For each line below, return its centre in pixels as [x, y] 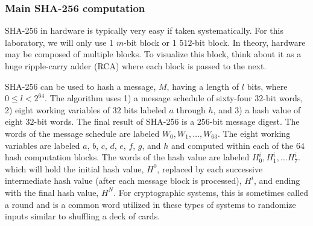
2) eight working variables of [57, 109]
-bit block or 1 [150, 42]
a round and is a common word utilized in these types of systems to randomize [150, 204]
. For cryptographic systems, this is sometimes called [211, 192]
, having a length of [203, 86]
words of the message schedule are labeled [82, 133]
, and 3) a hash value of [257, 109]
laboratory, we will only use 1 [59, 42]
